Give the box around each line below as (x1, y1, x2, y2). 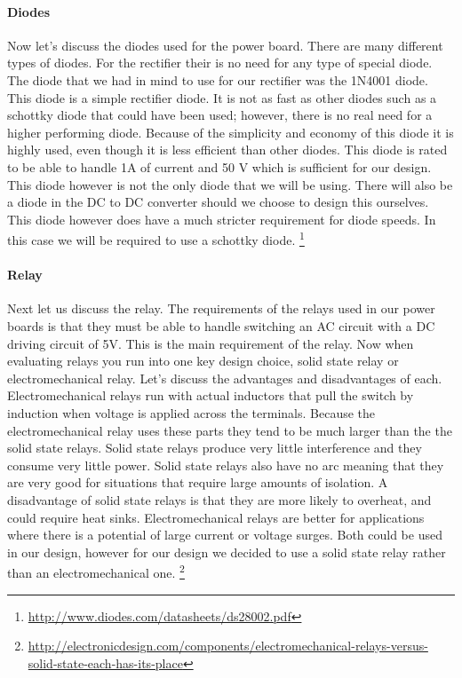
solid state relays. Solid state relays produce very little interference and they (7, 438, 422, 457)
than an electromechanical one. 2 (7, 561, 185, 581)
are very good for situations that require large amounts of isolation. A (7, 473, 388, 492)
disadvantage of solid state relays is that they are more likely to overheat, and (7, 490, 432, 508)
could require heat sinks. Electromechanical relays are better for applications (7, 508, 425, 526)
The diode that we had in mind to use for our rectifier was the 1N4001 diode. (7, 70, 428, 89)
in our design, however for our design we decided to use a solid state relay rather (7, 542, 446, 561)
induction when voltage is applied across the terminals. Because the (7, 403, 376, 422)
